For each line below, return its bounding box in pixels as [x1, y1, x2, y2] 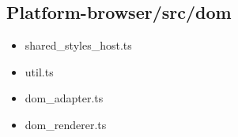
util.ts [25, 63, 54, 80]
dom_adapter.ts [25, 90, 104, 106]
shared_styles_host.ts [25, 37, 132, 54]
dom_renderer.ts [25, 116, 107, 132]
